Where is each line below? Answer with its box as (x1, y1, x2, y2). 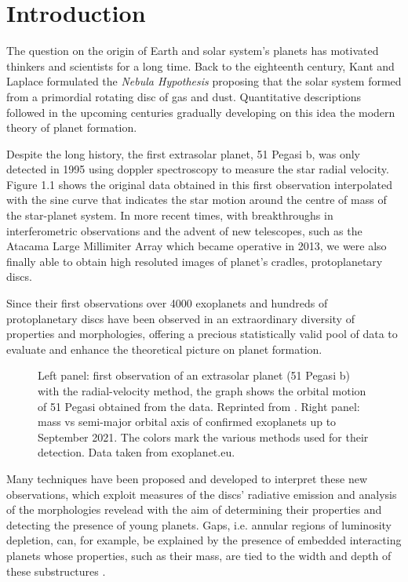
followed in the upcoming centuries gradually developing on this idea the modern (6, 104, 395, 120)
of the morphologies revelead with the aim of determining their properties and (6, 501, 382, 518)
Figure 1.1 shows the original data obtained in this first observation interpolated (6, 176, 392, 192)
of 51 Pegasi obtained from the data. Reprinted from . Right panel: (38, 398, 360, 414)
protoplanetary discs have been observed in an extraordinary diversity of (6, 310, 355, 326)
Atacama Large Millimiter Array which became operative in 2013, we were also (6, 238, 387, 254)
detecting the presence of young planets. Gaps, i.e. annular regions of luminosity (6, 516, 392, 533)
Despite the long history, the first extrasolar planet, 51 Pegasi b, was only (6, 145, 360, 162)
